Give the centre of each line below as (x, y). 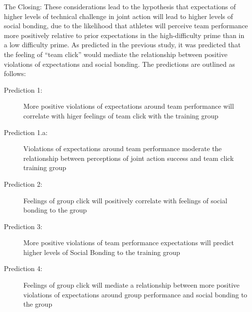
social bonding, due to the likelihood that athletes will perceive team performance (126, 26)
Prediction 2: (23, 184)
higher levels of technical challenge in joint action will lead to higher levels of (118, 16)
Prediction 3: (23, 226)
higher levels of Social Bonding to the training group (102, 252)
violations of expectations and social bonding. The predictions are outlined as (119, 64)
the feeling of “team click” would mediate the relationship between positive (116, 54)
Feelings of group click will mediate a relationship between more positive (132, 285)
